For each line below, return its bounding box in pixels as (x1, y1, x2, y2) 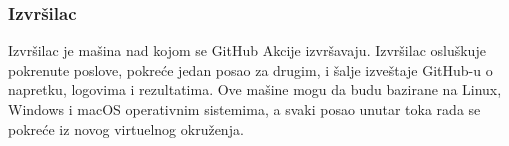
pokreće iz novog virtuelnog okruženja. (8, 118, 244, 139)
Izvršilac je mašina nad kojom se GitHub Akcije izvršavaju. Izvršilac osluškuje (8, 40, 486, 61)
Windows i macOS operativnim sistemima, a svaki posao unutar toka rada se (8, 99, 481, 119)
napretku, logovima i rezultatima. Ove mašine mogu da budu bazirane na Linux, (8, 79, 502, 100)
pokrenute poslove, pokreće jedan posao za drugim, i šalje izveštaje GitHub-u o (8, 59, 493, 80)
